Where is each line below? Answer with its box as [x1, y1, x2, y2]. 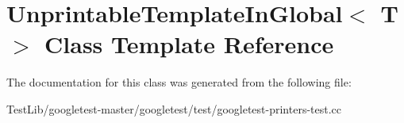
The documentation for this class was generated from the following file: [6, 74, 352, 90]
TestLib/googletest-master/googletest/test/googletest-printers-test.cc [6, 100, 342, 117]
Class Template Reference [44, 28, 334, 60]
